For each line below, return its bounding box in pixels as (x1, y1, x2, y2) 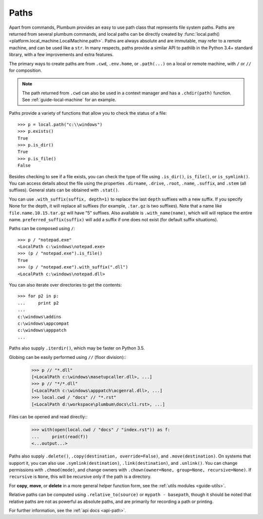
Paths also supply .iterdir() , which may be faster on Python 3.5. (9, 345, 145, 351)
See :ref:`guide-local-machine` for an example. (22, 97, 116, 103)
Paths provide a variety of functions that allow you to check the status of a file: (9, 110, 167, 116)
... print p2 (18, 300, 59, 306)
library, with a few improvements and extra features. (9, 52, 114, 58)
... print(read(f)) (31, 434, 89, 439)
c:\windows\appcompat (18, 321, 69, 326)
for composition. (9, 67, 42, 73)
